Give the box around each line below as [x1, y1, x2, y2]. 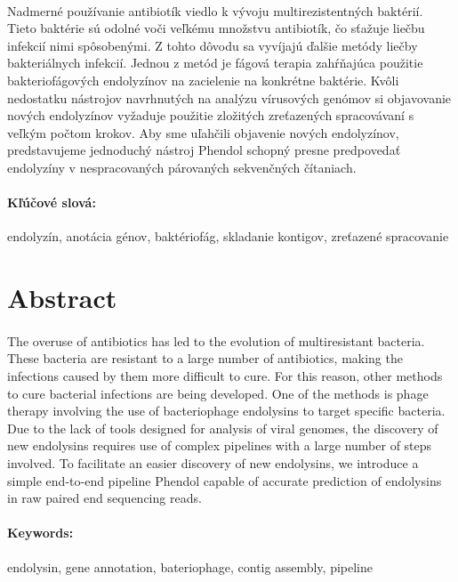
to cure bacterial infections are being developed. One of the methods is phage [7, 384, 429, 402]
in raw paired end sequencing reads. [7, 489, 202, 507]
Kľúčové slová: [7, 193, 96, 212]
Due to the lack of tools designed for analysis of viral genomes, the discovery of [7, 418, 438, 437]
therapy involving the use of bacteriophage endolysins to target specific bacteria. [7, 401, 446, 420]
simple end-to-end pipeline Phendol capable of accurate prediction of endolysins [7, 471, 442, 489]
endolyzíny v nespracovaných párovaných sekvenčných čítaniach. [7, 158, 357, 176]
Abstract [7, 279, 117, 316]
